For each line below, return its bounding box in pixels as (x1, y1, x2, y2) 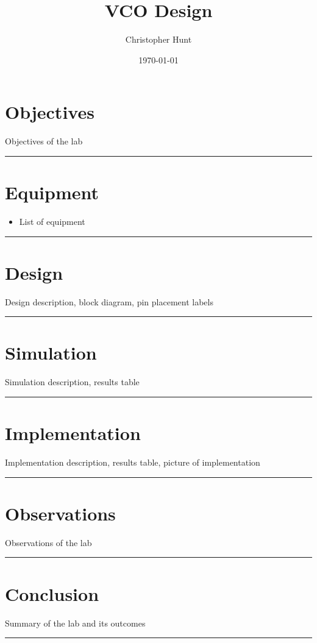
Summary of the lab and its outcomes (5, 616, 146, 629)
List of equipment (19, 215, 85, 227)
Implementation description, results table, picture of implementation (5, 456, 260, 469)
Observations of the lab (5, 536, 92, 549)
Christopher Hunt (125, 33, 192, 46)
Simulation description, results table (5, 375, 140, 388)
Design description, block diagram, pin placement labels (5, 295, 213, 308)
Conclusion (5, 581, 99, 606)
